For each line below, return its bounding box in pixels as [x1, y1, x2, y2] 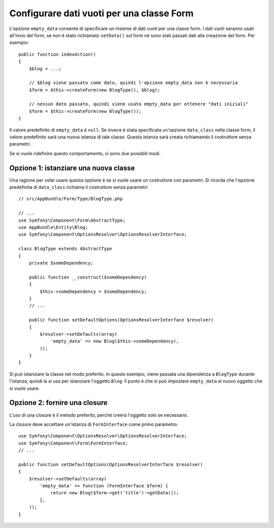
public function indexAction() [18, 51, 96, 57]
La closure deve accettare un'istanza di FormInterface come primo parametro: [9, 421, 178, 427]
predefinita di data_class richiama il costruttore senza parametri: [9, 184, 149, 190]
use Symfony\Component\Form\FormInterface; [18, 440, 128, 446]
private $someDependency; [28, 260, 94, 266]
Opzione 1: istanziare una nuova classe [9, 163, 135, 172]
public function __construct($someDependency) [28, 274, 147, 280]
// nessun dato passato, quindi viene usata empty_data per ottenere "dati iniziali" [28, 101, 249, 107]
